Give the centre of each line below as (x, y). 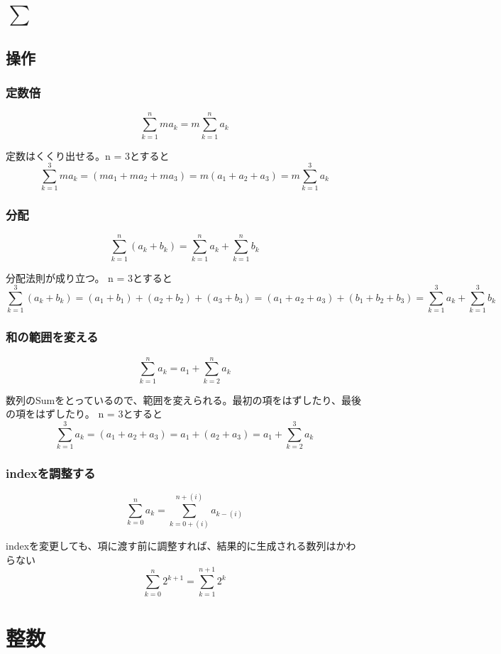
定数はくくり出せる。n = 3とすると (88, 155)
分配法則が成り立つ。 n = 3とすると (89, 277)
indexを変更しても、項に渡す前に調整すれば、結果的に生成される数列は (171, 546)
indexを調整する (51, 473)
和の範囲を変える (52, 337)
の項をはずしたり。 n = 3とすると (84, 414)
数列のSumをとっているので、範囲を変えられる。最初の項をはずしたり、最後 (183, 399)
